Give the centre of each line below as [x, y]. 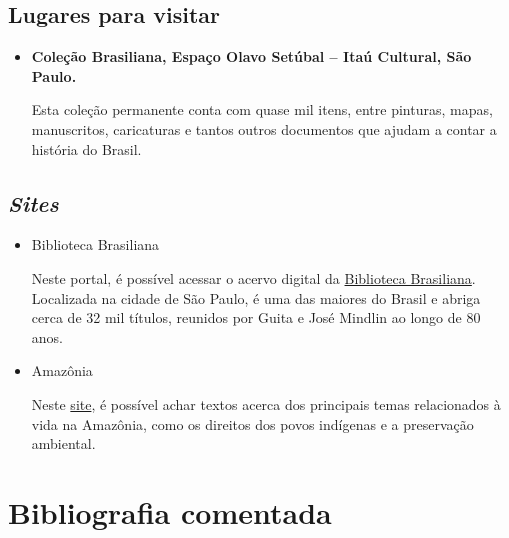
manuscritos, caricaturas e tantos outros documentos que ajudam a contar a [264, 128]
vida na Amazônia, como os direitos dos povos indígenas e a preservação [252, 423]
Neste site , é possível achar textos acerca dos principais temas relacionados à [266, 403]
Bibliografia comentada [170, 511]
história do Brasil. [86, 148]
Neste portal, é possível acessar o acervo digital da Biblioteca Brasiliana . [253, 277]
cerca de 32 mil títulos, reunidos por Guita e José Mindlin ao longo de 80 [256, 317]
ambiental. [63, 443]
